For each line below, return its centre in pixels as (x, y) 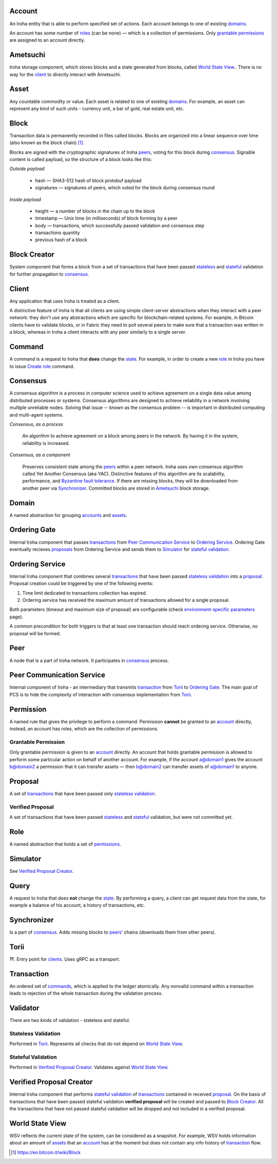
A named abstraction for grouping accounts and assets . (68, 515)
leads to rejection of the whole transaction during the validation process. (86, 993)
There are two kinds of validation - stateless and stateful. (70, 1020)
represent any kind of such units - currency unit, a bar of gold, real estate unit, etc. (97, 109)
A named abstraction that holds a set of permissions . (65, 844)
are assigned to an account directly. (47, 40)
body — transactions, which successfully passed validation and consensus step (120, 225)
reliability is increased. (46, 443)
